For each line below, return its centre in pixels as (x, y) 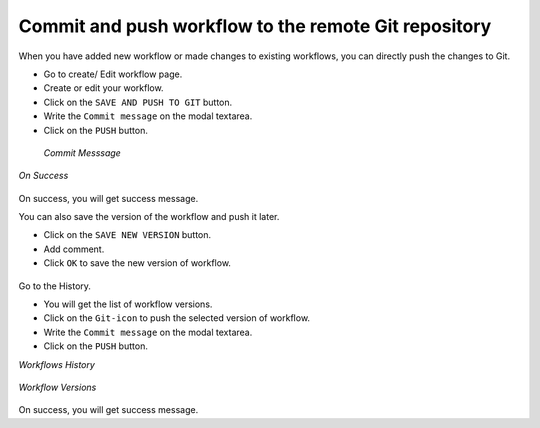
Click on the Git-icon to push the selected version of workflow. (176, 318)
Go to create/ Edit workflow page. (113, 74)
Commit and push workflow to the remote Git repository (255, 26)
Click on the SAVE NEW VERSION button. (127, 235)
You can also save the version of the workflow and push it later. (149, 217)
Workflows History (56, 364)
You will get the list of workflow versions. (128, 304)
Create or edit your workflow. (103, 88)
